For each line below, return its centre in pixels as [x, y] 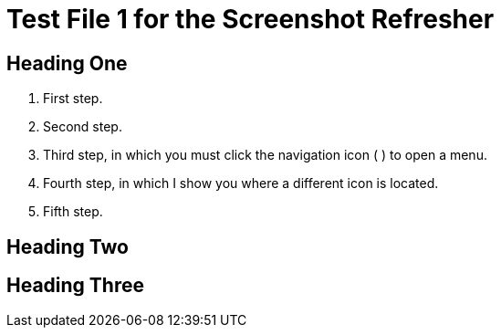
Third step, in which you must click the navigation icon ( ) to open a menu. [265, 155]
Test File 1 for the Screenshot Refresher [250, 19]
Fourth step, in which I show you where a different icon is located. [241, 183]
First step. [73, 99]
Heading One [67, 63]
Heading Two [68, 246]
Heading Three [75, 286]
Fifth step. [73, 212]
